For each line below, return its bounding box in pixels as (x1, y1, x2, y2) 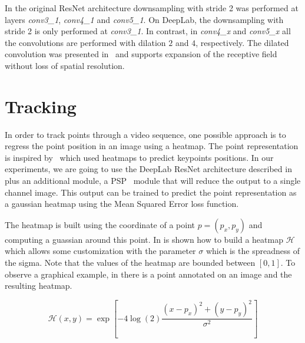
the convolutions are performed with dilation (5, 36, 166, 48)
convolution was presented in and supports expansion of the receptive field (5, 48, 277, 60)
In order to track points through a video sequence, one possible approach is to (5, 128, 286, 140)
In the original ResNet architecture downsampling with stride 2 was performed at (5, 2, 299, 14)
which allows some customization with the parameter (5, 245, 196, 257)
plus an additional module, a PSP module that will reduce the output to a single (5, 174, 301, 187)
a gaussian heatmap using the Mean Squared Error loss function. (5, 197, 239, 210)
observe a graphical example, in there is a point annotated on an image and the (5, 268, 292, 280)
